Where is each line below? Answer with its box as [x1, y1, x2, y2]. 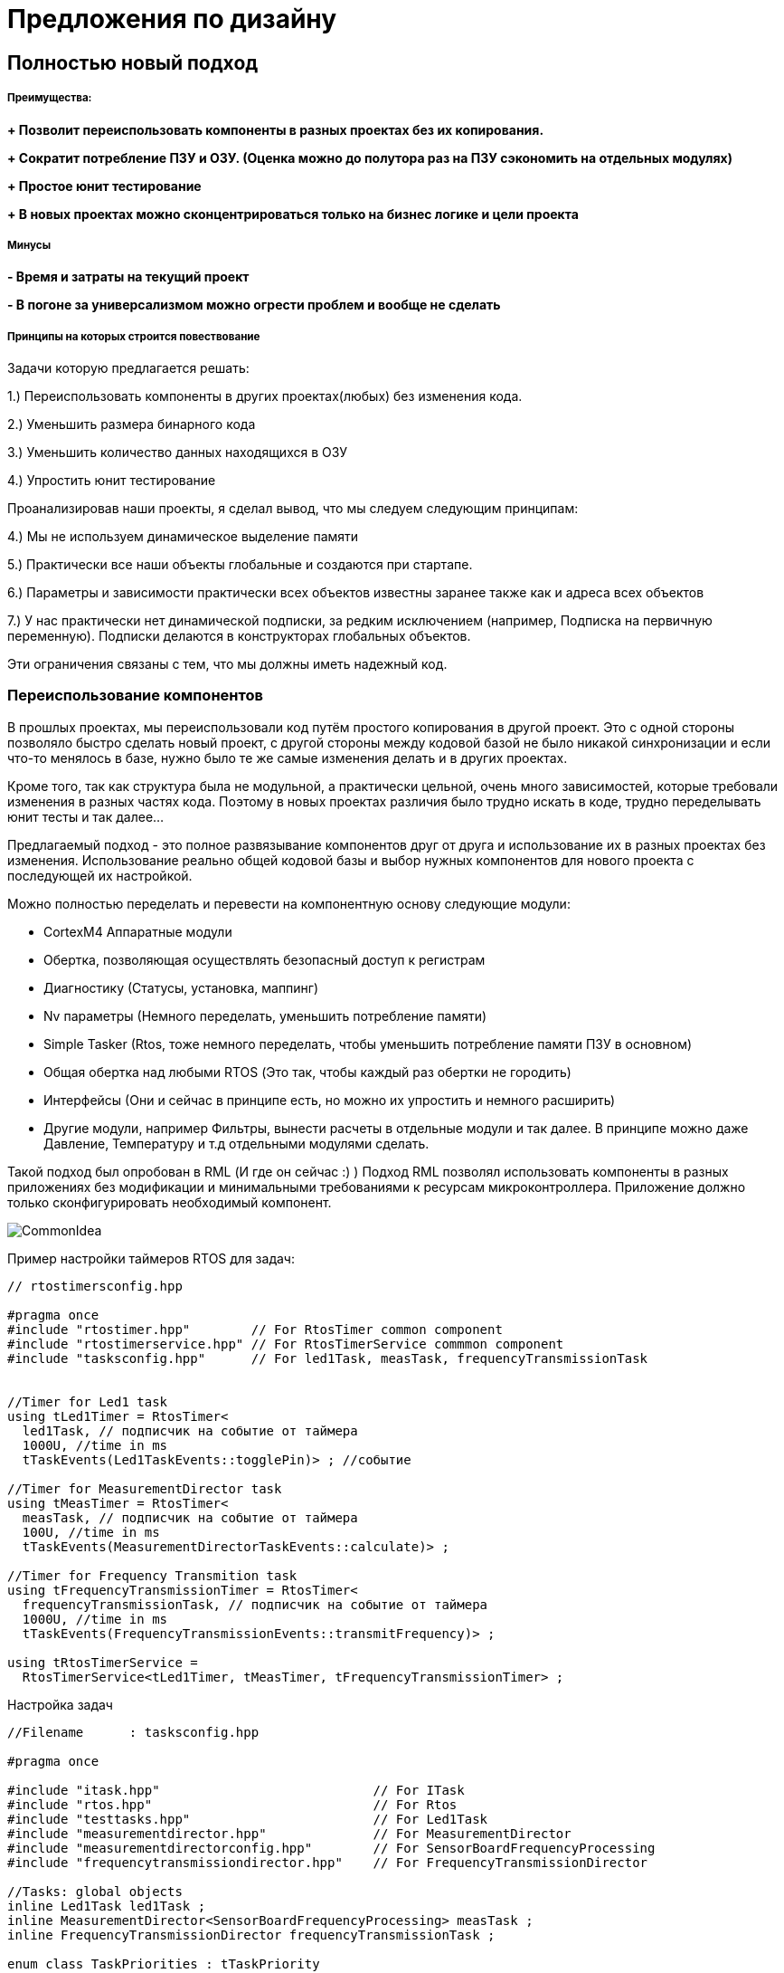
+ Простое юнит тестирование [7, 177, 202, 194]
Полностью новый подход [7, 51, 259, 74]
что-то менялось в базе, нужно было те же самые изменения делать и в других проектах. [7, 749, 568, 766]
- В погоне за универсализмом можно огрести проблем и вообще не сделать [7, 297, 501, 313]
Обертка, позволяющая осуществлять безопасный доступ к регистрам [43, 951, 486, 967]
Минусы [7, 238, 52, 252]
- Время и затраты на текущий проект [7, 269, 250, 285]
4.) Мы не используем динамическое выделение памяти [7, 529, 359, 545]
